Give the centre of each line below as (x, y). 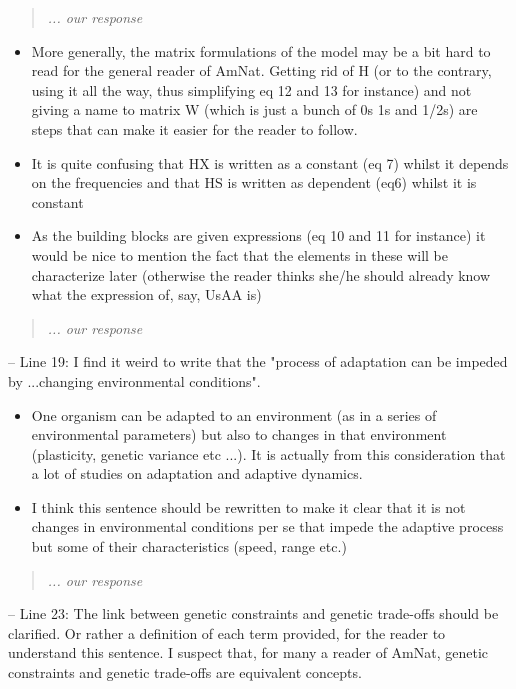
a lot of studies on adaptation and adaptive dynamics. (197, 473)
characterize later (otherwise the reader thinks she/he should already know (261, 274)
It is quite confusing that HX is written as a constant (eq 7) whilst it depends (270, 162)
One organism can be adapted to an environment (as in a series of (234, 414)
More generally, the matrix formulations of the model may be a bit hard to (261, 50)
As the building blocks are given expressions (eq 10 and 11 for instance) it (258, 235)
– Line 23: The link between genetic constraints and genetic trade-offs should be (253, 613)
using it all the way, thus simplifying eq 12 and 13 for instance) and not (251, 89)
